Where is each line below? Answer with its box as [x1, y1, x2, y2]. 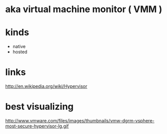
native [12, 43, 26, 50]
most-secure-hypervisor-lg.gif [5, 123, 69, 129]
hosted [12, 49, 28, 55]
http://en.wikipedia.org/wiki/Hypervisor [5, 83, 88, 90]
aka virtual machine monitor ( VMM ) [5, 4, 162, 15]
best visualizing [5, 101, 74, 112]
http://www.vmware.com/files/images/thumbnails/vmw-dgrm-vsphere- [5, 118, 155, 123]
